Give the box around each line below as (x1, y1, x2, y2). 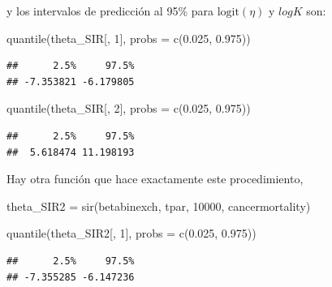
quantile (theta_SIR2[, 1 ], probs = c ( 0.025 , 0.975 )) (6, 225, 257, 242)
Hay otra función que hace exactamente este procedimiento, (6, 170, 304, 187)
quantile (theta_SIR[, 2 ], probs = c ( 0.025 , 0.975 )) (6, 100, 251, 117)
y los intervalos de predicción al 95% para (6, 2, 213, 19)
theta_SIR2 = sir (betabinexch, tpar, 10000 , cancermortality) (6, 197, 311, 214)
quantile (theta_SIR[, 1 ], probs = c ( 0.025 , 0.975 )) (6, 29, 251, 46)
